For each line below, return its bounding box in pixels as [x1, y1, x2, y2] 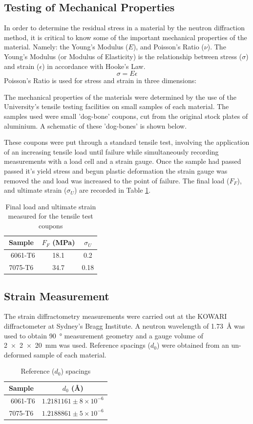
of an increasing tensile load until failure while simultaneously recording [4, 146, 219, 156]
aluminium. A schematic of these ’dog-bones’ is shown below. [4, 120, 187, 131]
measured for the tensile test [8, 211, 93, 221]
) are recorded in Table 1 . [74, 185, 151, 195]
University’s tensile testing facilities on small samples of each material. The [4, 101, 229, 112]
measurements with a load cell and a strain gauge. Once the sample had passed [4, 156, 241, 166]
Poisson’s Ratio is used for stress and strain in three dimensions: [4, 75, 197, 86]
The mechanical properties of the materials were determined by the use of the [4, 91, 236, 102]
